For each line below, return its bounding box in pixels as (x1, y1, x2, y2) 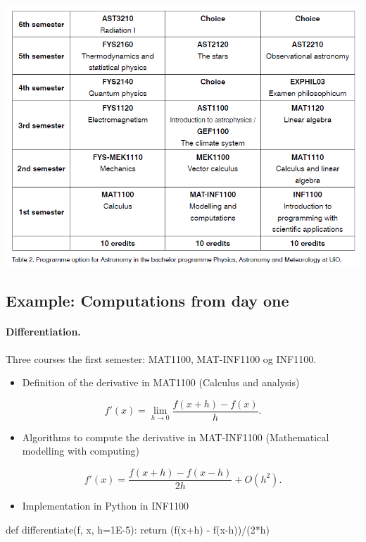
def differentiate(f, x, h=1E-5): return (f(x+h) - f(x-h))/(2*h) (6, 522, 270, 536)
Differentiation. (6, 324, 81, 339)
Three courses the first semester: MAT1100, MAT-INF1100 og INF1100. (6, 351, 317, 366)
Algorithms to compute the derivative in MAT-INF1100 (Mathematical (22, 429, 329, 444)
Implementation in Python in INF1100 (22, 498, 189, 513)
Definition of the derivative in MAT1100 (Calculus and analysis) (22, 375, 300, 390)
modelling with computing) (22, 443, 139, 458)
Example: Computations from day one (6, 290, 289, 312)
